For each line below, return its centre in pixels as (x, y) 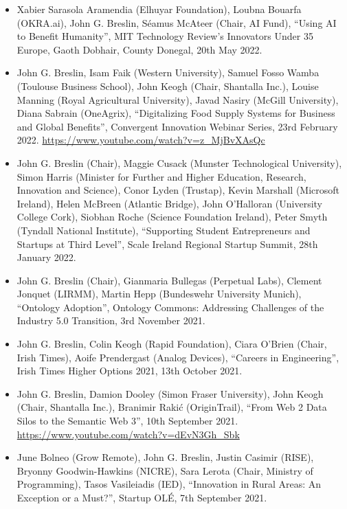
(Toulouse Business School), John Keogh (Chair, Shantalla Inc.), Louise (168, 86)
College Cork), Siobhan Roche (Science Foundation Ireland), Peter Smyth (172, 217)
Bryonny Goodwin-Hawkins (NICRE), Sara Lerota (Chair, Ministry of (165, 470)
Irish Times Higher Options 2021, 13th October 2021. (130, 371)
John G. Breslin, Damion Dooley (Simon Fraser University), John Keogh (170, 393)
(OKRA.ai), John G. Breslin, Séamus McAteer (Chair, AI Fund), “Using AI (177, 22)
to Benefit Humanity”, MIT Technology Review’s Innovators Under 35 (165, 36)
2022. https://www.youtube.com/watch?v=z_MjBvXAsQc (141, 140)
